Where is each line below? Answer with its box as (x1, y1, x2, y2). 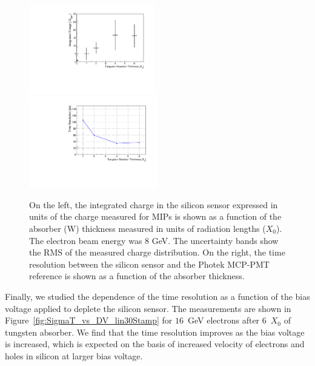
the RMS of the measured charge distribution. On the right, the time (29, 246, 285, 259)
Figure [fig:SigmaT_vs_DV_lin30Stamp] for (5, 314, 173, 327)
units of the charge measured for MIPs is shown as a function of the (29, 210, 282, 223)
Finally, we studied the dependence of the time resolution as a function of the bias (5, 290, 310, 302)
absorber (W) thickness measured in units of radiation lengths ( (29, 222, 266, 235)
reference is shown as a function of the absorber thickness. (29, 269, 245, 282)
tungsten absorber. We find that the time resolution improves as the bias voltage (5, 325, 305, 338)
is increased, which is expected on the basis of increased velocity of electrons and (5, 337, 305, 350)
